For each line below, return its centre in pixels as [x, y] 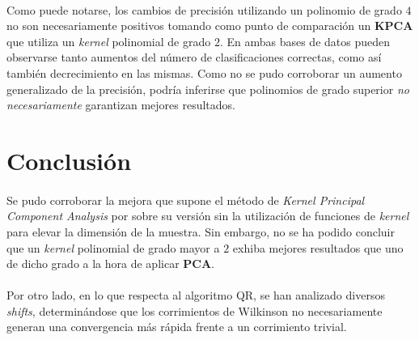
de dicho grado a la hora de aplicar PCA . [111, 263]
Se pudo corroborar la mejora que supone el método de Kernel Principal [186, 200]
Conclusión [69, 160]
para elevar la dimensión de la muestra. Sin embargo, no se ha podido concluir [201, 231]
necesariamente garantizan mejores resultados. [121, 105]
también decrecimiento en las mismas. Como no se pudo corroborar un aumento [204, 72]
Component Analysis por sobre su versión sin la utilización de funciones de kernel [208, 216]
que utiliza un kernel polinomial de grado [109, 41]
